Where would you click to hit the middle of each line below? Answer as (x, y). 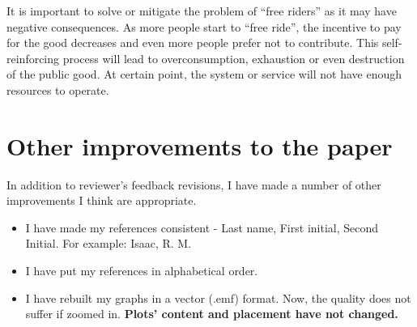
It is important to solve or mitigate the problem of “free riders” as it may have (202, 11)
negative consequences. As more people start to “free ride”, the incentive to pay (204, 26)
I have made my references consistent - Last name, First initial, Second (202, 227)
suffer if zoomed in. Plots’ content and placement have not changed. (212, 314)
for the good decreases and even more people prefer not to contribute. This (193, 42)
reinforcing (33, 58)
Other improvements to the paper (200, 145)
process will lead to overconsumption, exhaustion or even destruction (234, 58)
